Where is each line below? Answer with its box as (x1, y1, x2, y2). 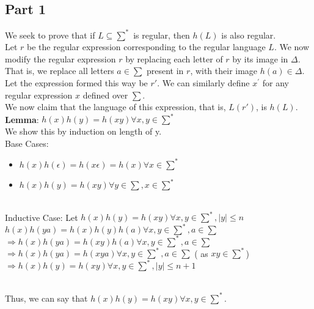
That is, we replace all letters (5, 64, 114, 77)
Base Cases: (5, 136, 49, 149)
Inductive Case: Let (5, 210, 78, 223)
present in (146, 64, 184, 77)
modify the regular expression (5, 52, 116, 65)
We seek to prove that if (5, 28, 95, 41)
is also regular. (221, 28, 276, 41)
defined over (82, 88, 128, 101)
